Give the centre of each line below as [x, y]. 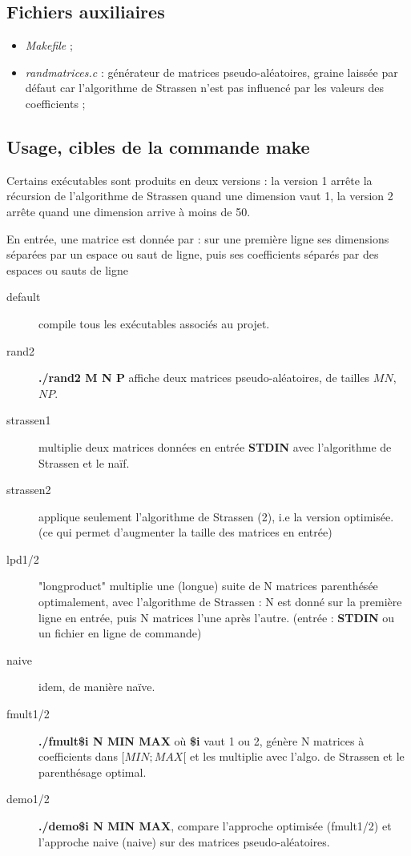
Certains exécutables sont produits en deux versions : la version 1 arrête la [189, 180]
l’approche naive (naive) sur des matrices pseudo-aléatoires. [184, 841]
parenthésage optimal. [93, 772]
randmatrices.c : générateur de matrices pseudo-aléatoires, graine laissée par [212, 72]
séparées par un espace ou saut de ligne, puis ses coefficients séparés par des [193, 254]
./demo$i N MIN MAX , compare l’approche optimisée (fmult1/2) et [215, 826]
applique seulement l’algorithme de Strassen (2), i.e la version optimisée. [216, 516]
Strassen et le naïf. [84, 462]
